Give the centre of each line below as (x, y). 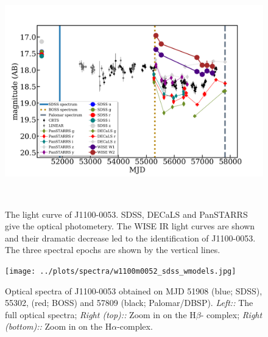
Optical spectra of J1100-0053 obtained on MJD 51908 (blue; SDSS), (134, 290)
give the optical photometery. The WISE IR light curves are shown (130, 226)
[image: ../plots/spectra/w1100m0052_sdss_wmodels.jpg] (121, 271)
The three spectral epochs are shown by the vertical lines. (113, 250)
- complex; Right (231, 314)
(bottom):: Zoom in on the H (58, 326)
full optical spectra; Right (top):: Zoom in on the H (100, 314)
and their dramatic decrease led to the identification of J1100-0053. (130, 238)
